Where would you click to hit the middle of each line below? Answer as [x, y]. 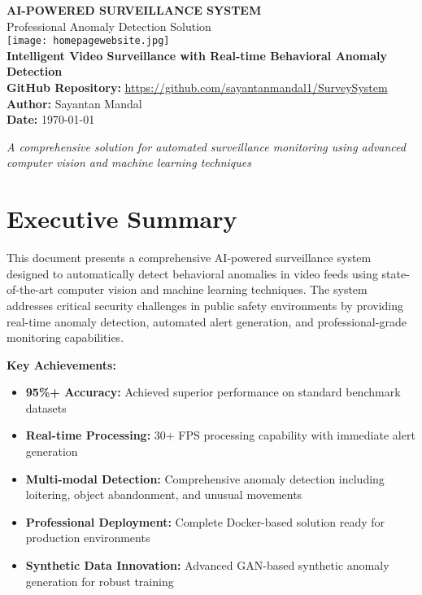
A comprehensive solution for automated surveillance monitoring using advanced [206, 146]
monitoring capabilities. [65, 337]
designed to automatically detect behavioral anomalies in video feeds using [192, 273]
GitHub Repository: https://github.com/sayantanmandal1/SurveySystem [197, 87]
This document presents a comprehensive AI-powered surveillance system [189, 258]
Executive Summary [122, 219]
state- [396, 273]
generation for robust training [100, 581]
